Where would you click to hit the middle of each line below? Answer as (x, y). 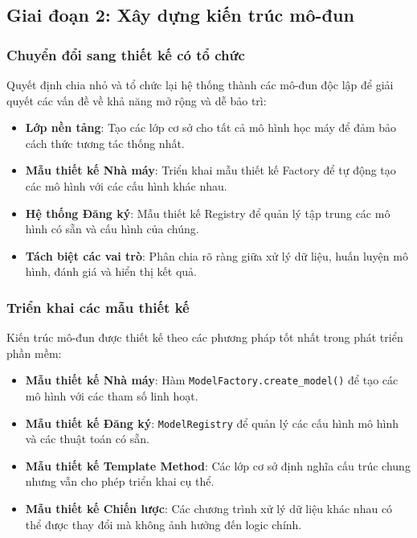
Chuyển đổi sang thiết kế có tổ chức (126, 54)
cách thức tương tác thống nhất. (105, 143)
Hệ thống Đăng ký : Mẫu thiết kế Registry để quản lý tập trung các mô (208, 213)
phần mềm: (34, 353)
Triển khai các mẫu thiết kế (98, 307)
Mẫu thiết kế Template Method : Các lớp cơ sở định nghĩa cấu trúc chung (218, 465)
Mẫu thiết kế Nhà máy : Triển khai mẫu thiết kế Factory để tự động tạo (211, 170)
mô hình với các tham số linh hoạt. (112, 396)
